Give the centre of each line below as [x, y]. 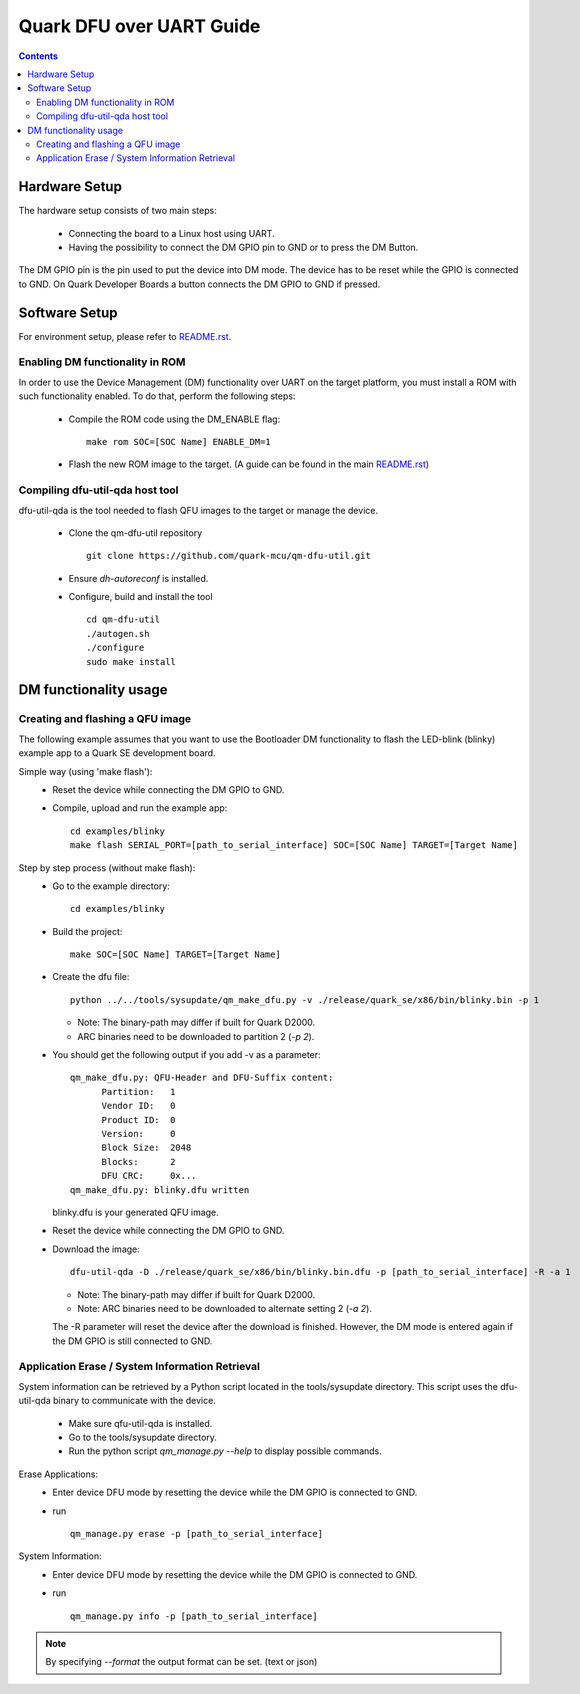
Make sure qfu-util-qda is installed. [140, 1423]
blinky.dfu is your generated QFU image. [135, 1212]
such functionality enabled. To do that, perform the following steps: [157, 396]
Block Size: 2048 [146, 1148]
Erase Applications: [58, 1474]
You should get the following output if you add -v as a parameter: [186, 1055]
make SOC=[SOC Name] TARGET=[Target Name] [176, 954]
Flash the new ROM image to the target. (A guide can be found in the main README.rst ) [249, 464]
